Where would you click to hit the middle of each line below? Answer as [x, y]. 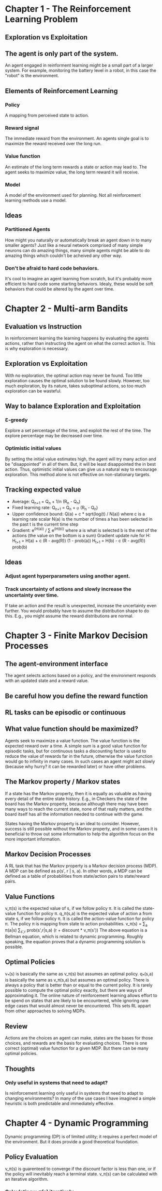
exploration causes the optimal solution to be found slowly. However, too [77, 380]
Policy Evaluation [31, 1157]
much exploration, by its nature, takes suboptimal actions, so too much [75, 386]
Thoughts [20, 1069]
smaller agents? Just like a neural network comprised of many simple [74, 245]
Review [16, 1026]
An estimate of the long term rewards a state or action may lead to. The [76, 167]
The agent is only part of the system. [62, 54]
